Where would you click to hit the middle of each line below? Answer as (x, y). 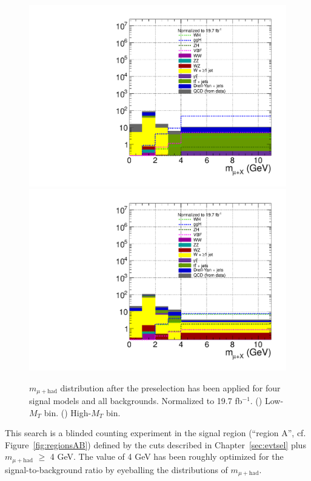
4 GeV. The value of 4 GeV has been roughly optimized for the (167, 456)
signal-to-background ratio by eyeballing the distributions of (116, 469)
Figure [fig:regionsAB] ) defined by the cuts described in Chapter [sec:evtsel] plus (155, 444)
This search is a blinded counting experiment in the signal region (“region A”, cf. (155, 433)
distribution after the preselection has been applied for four (170, 387)
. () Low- (267, 400)
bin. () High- (68, 412)
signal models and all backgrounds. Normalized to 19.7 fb (136, 400)
